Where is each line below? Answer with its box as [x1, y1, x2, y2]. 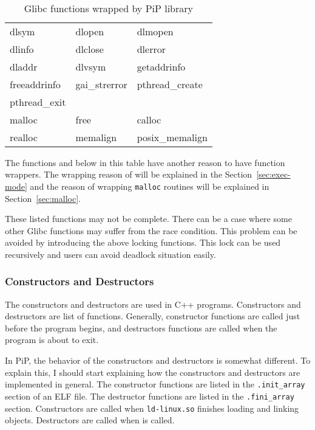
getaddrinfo [137, 59, 186, 74]
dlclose [75, 41, 104, 56]
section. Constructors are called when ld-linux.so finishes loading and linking [5, 401, 299, 414]
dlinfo [10, 41, 34, 56]
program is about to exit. [5, 333, 99, 346]
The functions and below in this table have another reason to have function [5, 156, 285, 168]
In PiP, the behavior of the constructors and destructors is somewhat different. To [5, 354, 311, 367]
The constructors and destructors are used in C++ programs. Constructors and [5, 297, 301, 310]
